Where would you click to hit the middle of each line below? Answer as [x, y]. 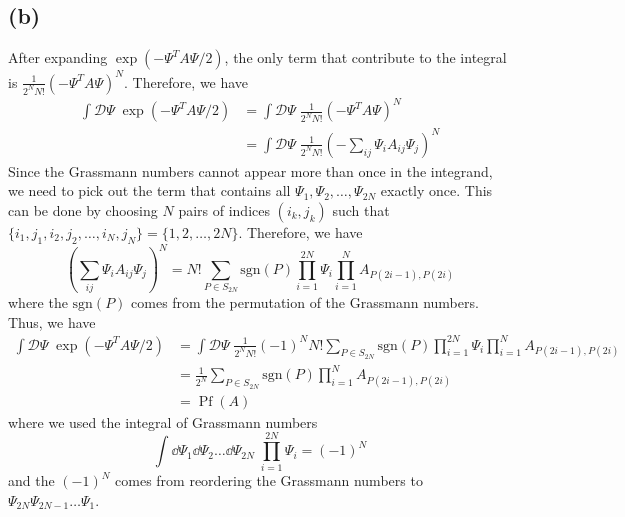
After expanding [58, 57]
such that [361, 209]
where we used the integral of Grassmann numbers [163, 421]
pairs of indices [224, 209]
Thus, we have [52, 321]
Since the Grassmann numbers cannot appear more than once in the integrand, [250, 170]
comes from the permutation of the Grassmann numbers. [305, 301]
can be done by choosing [83, 209]
